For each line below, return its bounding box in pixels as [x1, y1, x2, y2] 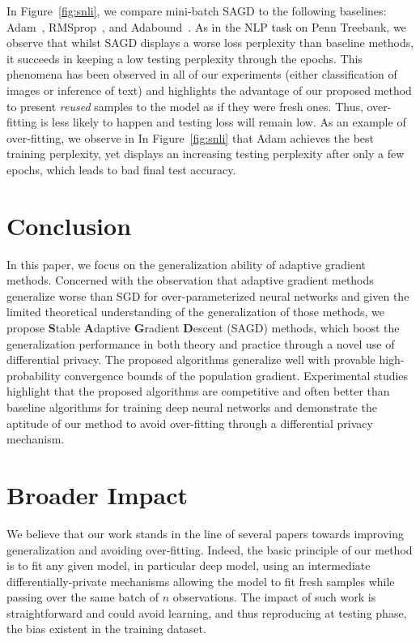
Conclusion [6, 208, 132, 242]
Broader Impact [6, 477, 188, 511]
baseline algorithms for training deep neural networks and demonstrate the [6, 399, 377, 415]
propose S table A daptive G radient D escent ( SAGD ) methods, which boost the [6, 319, 400, 336]
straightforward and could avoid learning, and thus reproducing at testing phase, [6, 604, 407, 621]
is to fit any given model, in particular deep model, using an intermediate [6, 557, 371, 574]
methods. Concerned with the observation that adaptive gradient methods [6, 272, 374, 289]
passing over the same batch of [6, 588, 159, 606]
